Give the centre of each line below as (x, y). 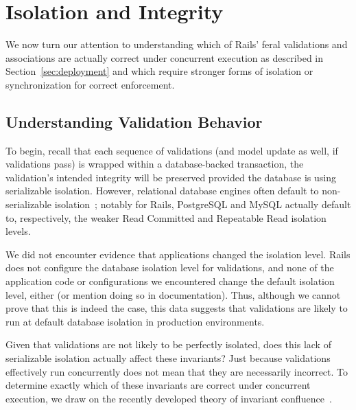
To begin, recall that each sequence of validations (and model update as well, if (172, 150)
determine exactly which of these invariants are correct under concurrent (158, 385)
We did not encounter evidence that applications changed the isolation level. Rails (178, 254)
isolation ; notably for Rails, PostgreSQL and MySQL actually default (203, 204)
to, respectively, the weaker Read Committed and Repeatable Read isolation (166, 217)
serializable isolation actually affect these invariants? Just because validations (168, 358)
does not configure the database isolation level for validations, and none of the (170, 267)
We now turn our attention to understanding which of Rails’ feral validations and (177, 44)
